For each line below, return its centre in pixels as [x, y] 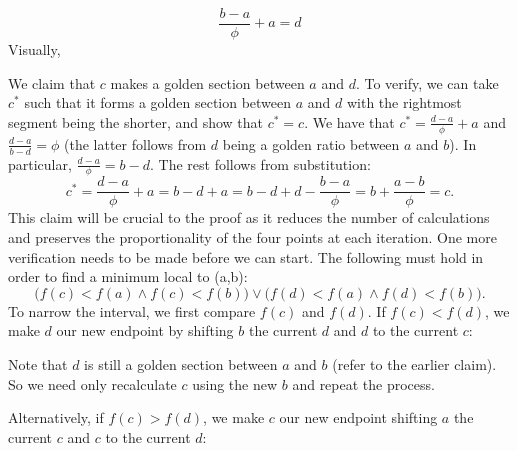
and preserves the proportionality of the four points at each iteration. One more [252, 236]
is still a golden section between [181, 363]
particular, [40, 163]
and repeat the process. [363, 383]
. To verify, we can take [427, 82]
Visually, [34, 49]
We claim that [52, 82]
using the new [235, 383]
